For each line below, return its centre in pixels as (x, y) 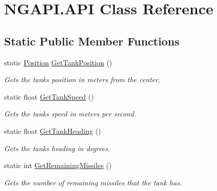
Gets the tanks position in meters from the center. (82, 79)
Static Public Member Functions (92, 41)
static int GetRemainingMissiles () (58, 165)
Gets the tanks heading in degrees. (57, 148)
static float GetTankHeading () (53, 130)
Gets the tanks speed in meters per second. (70, 114)
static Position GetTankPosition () (58, 62)
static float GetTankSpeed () (49, 96)
